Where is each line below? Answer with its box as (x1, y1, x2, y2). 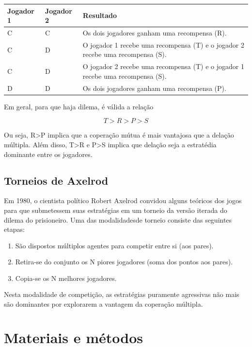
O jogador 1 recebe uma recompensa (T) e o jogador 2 (82, 39, 244, 50)
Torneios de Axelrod (4, 173, 109, 188)
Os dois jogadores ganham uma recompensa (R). (82, 27, 227, 37)
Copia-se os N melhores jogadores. (15, 273, 117, 283)
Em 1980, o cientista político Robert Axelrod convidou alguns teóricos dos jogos (4, 195, 242, 206)
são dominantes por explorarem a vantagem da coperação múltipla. (4, 299, 203, 309)
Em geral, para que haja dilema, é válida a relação (4, 101, 154, 111)
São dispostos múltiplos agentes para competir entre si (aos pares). (15, 240, 214, 250)
